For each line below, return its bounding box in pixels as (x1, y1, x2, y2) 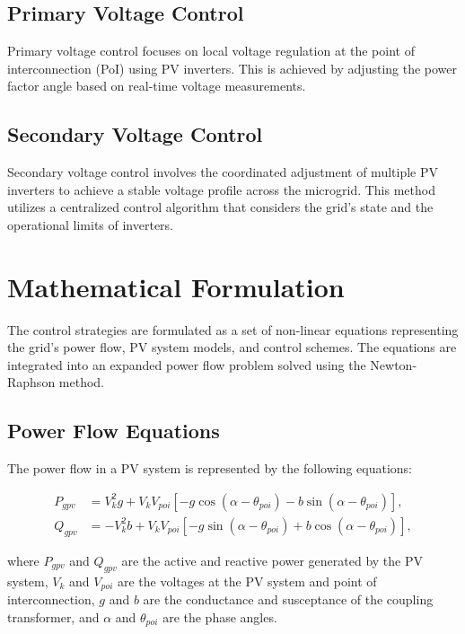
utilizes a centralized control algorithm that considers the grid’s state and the (7, 198, 434, 216)
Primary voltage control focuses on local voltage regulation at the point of (7, 41, 415, 60)
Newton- (370, 355, 417, 374)
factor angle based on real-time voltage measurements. (7, 76, 306, 95)
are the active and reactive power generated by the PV (121, 550, 424, 569)
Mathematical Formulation (7, 268, 345, 304)
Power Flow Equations (7, 417, 220, 445)
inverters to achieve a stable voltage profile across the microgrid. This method (7, 180, 435, 198)
